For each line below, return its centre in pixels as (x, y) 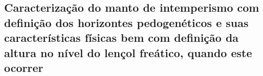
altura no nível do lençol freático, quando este (128, 52)
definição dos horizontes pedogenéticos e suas (126, 22)
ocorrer (24, 67)
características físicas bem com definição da (122, 37)
